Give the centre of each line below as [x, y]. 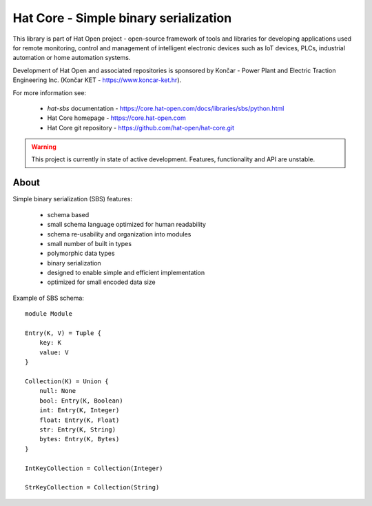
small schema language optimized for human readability [127, 225]
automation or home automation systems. [72, 58]
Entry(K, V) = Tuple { [63, 333]
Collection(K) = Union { [67, 382]
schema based [68, 214]
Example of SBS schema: [48, 298]
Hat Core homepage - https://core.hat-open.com [116, 118]
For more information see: [49, 92]
